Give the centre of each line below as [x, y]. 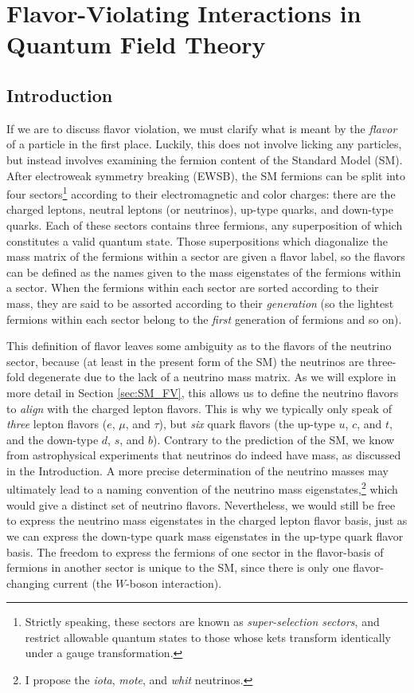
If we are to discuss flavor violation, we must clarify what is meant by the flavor [202, 128]
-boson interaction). [174, 583]
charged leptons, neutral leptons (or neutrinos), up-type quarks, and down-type [200, 209]
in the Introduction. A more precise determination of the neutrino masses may [197, 470]
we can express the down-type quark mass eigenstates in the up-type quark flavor [205, 535]
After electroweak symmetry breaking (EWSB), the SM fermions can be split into [206, 175]
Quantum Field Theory [136, 44]
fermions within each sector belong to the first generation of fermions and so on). [204, 319]
